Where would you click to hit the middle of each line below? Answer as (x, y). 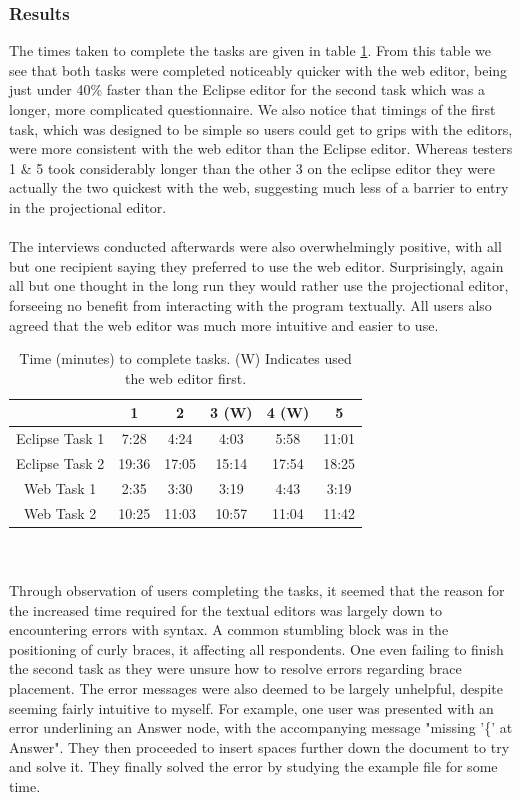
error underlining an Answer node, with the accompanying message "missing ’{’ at (261, 727)
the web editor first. (186, 377)
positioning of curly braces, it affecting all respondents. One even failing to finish (256, 648)
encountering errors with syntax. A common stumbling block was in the (229, 629)
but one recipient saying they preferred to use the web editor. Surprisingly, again (256, 265)
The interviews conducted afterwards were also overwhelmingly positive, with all (255, 246)
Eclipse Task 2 (60, 463)
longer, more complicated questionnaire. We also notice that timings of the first (252, 109)
